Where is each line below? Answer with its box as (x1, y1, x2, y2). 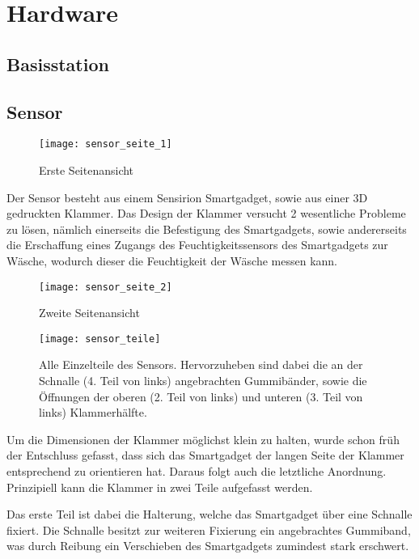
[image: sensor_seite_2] (39, 281, 172, 293)
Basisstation (6, 51, 109, 76)
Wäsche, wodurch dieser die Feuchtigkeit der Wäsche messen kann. (6, 252, 337, 269)
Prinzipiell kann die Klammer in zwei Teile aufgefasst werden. (6, 478, 313, 495)
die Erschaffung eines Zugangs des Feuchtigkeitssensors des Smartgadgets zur (6, 236, 388, 253)
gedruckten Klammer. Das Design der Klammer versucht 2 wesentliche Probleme (6, 205, 406, 222)
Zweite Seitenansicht (39, 304, 140, 321)
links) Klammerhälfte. (39, 404, 147, 421)
